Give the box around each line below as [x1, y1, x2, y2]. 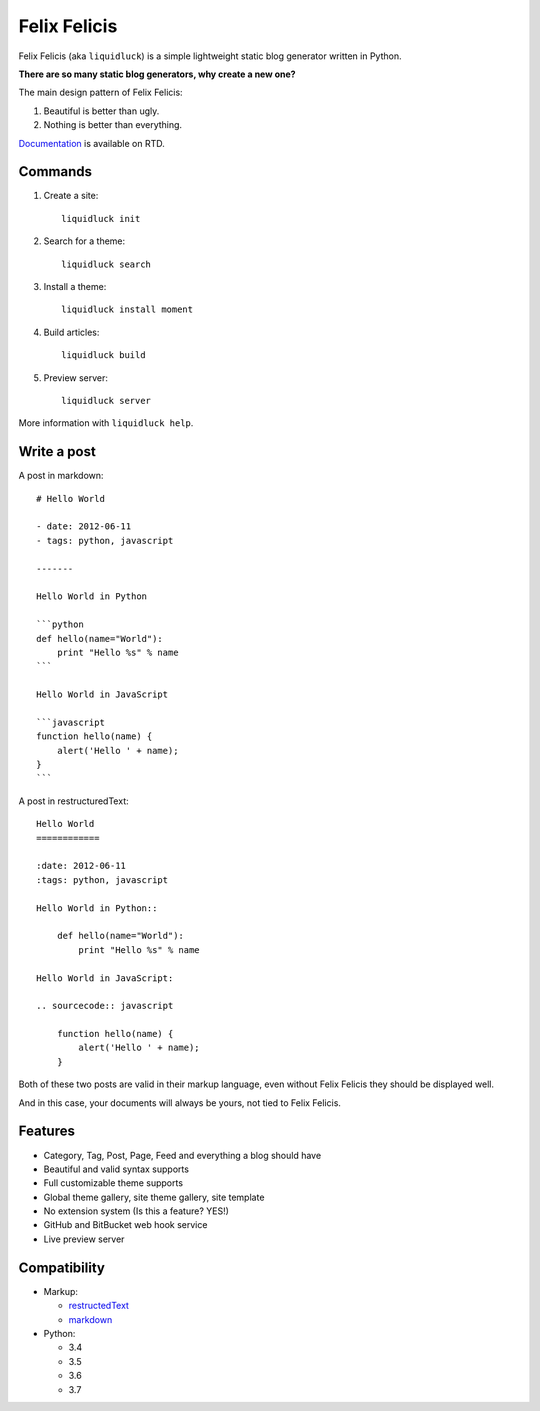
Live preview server [43, 1233, 125, 1245]
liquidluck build [61, 350, 146, 361]
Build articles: [43, 326, 100, 338]
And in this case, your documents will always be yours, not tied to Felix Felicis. [18, 1096, 342, 1109]
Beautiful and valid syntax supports [43, 1163, 190, 1175]
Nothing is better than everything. [43, 119, 183, 131]
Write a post [18, 443, 97, 460]
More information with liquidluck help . [18, 417, 194, 429]
